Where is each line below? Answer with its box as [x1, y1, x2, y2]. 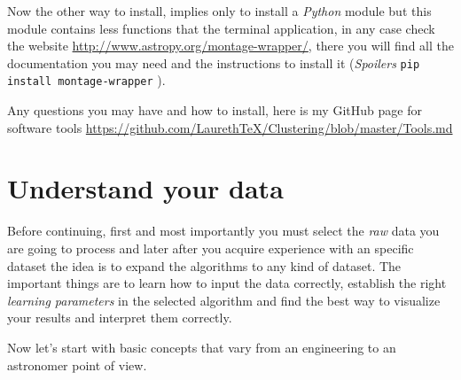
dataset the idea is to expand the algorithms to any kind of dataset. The [7, 256, 402, 275]
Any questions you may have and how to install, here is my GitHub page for [7, 101, 422, 120]
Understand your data [7, 170, 284, 206]
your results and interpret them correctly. [7, 308, 232, 327]
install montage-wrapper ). [7, 71, 166, 89]
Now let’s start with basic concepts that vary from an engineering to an [7, 337, 396, 356]
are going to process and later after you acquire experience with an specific [7, 239, 414, 257]
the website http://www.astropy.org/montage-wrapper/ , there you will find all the [7, 36, 454, 55]
